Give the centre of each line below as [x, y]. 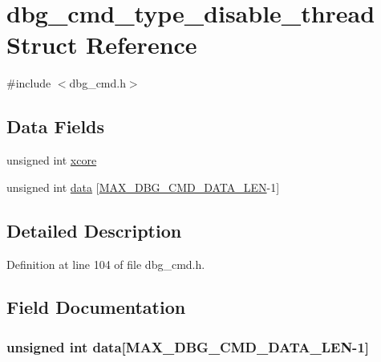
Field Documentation [96, 307]
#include [29, 83]
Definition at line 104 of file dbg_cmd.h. [106, 264]
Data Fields [56, 126]
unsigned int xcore [52, 160]
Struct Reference [102, 45]
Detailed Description [94, 230]
